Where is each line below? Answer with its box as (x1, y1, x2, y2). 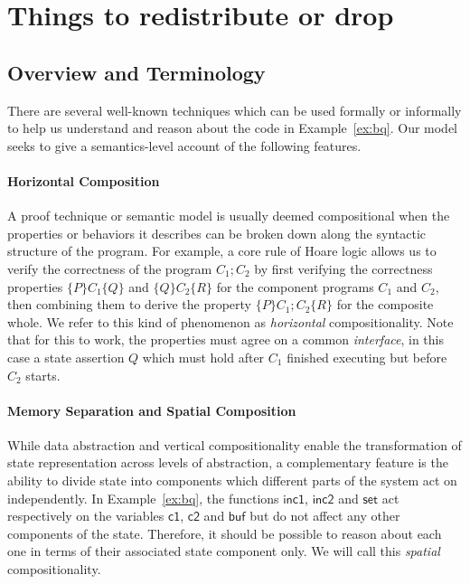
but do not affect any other (249, 506, 400, 525)
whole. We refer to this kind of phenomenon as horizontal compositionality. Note (7, 312, 454, 331)
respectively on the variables (7, 506, 164, 525)
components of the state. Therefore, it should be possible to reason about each (7, 523, 442, 542)
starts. (25, 365, 61, 384)
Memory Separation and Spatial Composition (7, 400, 296, 419)
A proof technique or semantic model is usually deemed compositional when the (7, 206, 450, 225)
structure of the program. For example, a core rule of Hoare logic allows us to (7, 241, 437, 260)
